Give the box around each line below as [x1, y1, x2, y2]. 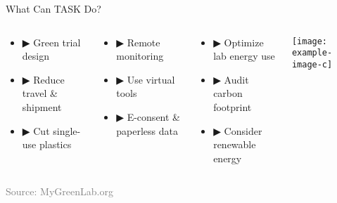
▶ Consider [213, 123, 262, 138]
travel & [22, 86, 58, 100]
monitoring [116, 48, 164, 63]
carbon [213, 86, 243, 100]
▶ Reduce [22, 72, 65, 86]
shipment [22, 99, 62, 114]
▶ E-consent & [116, 109, 180, 124]
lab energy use [213, 48, 275, 63]
